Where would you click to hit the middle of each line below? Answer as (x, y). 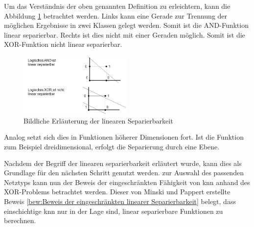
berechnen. (20, 220)
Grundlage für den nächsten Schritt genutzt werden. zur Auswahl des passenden (124, 173)
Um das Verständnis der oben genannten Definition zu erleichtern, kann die (117, 6)
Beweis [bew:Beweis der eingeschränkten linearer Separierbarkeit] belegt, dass (120, 201)
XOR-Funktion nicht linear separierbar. (63, 44)
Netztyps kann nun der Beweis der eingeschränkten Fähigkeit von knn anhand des (127, 182)
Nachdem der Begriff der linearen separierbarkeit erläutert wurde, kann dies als (123, 163)
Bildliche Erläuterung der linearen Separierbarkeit (98, 120)
